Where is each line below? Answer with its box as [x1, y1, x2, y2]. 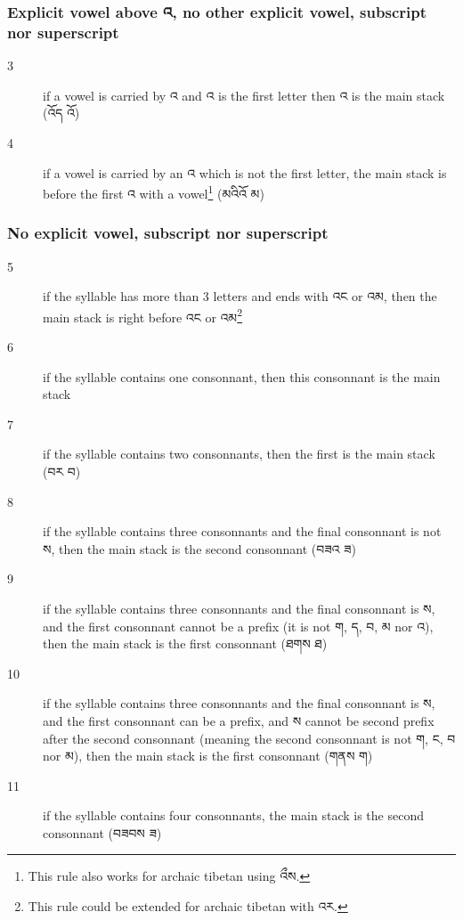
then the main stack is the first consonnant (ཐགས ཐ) [43, 634, 328, 653]
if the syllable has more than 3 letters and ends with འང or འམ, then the [43, 287, 437, 305]
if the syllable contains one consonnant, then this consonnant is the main [43, 367, 441, 386]
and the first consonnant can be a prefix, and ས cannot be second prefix [43, 711, 435, 729]
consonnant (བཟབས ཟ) [43, 823, 162, 842]
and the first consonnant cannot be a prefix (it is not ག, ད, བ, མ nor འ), [43, 616, 434, 635]
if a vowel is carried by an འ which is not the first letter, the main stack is [43, 163, 447, 182]
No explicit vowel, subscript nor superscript [7, 222, 329, 244]
